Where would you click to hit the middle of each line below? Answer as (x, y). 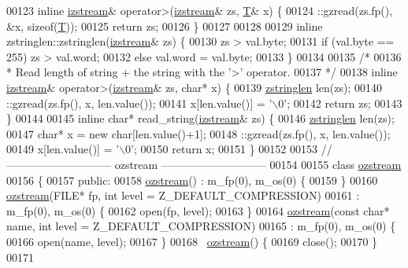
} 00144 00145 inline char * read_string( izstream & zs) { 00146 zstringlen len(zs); (200, 118)
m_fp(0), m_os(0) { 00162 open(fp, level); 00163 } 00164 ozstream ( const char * (198, 210)
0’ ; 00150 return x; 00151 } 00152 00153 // (229, 149)
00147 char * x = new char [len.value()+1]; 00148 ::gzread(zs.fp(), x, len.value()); (198, 133)
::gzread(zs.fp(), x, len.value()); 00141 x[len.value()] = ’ (139, 103)
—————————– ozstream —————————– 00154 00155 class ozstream (204, 164)
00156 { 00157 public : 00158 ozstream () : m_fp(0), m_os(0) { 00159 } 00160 (192, 180)
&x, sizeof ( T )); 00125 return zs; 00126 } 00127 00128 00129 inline (165, 26)
